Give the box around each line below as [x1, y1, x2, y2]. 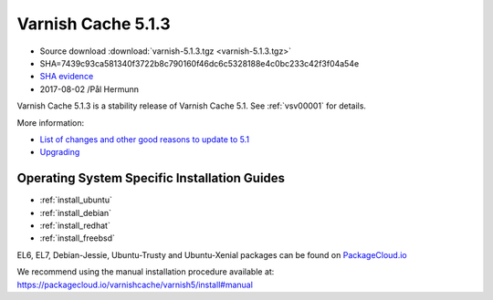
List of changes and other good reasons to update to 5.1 [39, 133, 250, 145]
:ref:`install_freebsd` [39, 233, 116, 243]
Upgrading [39, 147, 80, 158]
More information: [16, 117, 85, 128]
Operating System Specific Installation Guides [16, 171, 286, 186]
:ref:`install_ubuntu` [39, 194, 113, 205]
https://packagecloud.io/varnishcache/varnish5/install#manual [16, 279, 253, 290]
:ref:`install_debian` [39, 207, 112, 218]
